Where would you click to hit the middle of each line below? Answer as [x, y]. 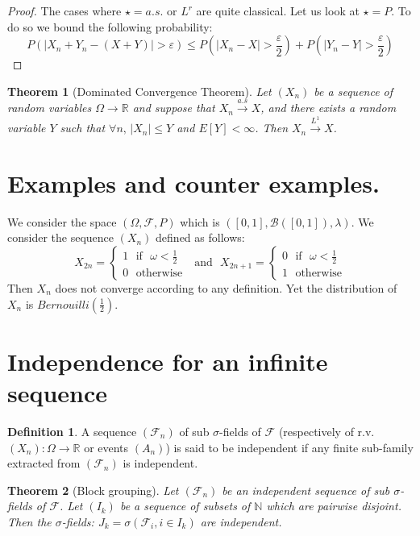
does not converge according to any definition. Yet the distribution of [226, 288]
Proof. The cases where [64, 10]
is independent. [160, 463]
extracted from [44, 463]
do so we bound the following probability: [110, 26]
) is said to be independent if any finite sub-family [289, 447]
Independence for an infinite [168, 361]
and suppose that [174, 108]
